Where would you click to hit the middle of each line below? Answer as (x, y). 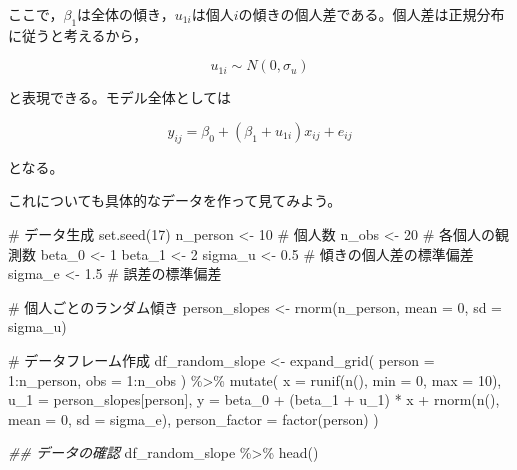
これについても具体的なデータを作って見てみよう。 (175, 200)
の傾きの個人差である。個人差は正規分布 (371, 14)
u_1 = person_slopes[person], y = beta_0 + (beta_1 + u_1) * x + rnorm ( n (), (254, 399)
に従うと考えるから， (78, 34)
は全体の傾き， (126, 14)
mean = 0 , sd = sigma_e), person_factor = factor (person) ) (193, 418)
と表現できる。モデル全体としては (120, 97)
